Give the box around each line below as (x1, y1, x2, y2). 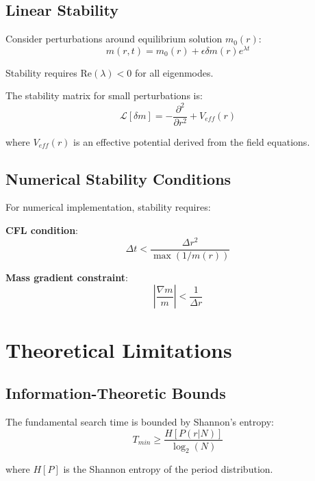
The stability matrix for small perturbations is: (5, 88, 203, 103)
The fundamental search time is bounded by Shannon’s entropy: (5, 414, 274, 428)
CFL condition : (5, 223, 79, 237)
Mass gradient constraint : (5, 270, 128, 284)
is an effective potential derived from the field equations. (73, 134, 310, 148)
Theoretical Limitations (5, 335, 232, 363)
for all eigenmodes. (134, 65, 214, 79)
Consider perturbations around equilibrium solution (5, 31, 223, 46)
